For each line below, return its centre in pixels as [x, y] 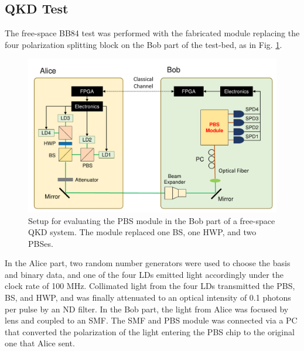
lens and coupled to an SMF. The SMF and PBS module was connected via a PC [151, 320]
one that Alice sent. [40, 343]
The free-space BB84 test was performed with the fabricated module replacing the [152, 33]
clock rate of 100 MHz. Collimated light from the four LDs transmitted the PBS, [150, 286]
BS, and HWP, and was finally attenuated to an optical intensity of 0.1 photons [148, 297]
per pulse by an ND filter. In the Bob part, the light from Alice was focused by [147, 309]
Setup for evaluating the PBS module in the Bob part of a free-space [152, 220]
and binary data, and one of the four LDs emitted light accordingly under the [144, 274]
